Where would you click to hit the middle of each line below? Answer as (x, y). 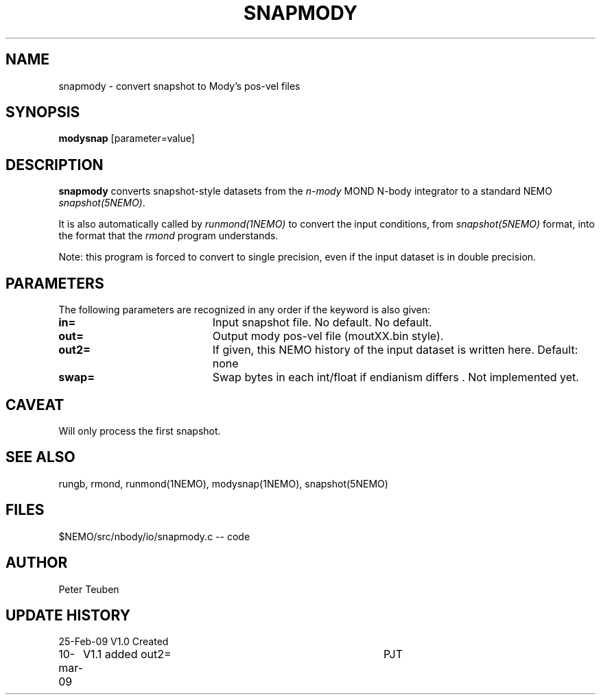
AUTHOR (37, 563)
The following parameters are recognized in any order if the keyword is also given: (245, 310)
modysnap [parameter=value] (127, 138)
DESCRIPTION (55, 165)
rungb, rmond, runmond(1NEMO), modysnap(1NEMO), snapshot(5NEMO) (223, 483)
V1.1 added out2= (127, 654)
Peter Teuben (89, 589)
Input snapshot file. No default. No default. (322, 323)
